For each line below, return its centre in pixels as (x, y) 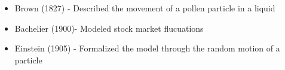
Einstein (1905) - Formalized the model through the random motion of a (147, 48)
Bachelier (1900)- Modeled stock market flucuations (109, 28)
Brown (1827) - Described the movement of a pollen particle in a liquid (145, 8)
